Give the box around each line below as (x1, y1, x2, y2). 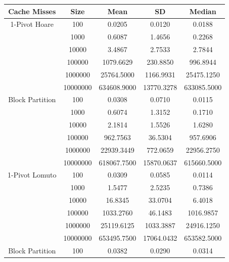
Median (189, 6, 216, 16)
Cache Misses (8, 6, 56, 16)
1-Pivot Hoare (10, 19, 54, 29)
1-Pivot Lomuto (8, 169, 57, 180)
